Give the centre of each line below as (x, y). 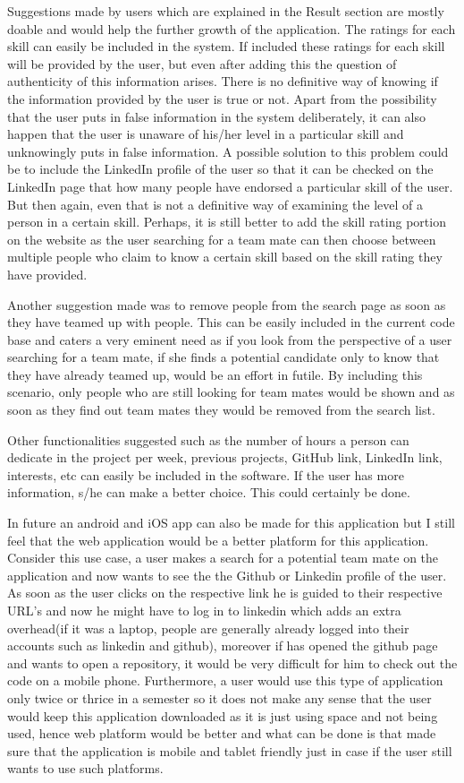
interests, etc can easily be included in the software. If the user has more (206, 474)
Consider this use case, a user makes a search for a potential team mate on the (223, 558)
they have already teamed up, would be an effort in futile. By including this (215, 374)
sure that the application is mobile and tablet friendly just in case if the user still (230, 750)
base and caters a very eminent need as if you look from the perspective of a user (230, 339)
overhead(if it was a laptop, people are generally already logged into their (208, 628)
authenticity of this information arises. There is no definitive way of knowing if (223, 81)
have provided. (47, 274)
